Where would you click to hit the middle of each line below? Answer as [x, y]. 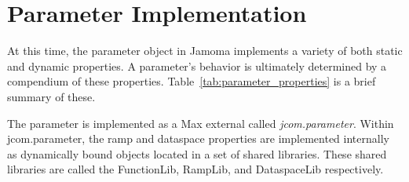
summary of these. [51, 96]
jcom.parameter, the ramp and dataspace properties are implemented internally [198, 138]
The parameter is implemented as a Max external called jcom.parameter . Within [201, 123]
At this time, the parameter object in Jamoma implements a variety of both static [205, 51]
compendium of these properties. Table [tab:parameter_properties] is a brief [192, 81]
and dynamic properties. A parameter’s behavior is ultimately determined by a [197, 66]
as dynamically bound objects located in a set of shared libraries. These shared [197, 153]
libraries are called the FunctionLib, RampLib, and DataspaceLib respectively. [195, 169]
